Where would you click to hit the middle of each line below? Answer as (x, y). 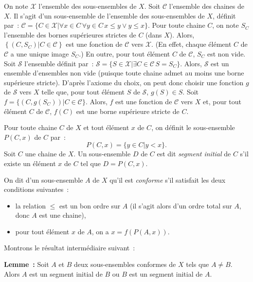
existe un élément (30, 163)
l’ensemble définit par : (59, 63)
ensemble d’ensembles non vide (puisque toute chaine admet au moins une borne (124, 73)
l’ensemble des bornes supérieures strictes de (70, 34)
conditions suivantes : (36, 189)
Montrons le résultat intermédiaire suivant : (70, 248)
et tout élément (106, 127)
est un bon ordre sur (90, 205)
